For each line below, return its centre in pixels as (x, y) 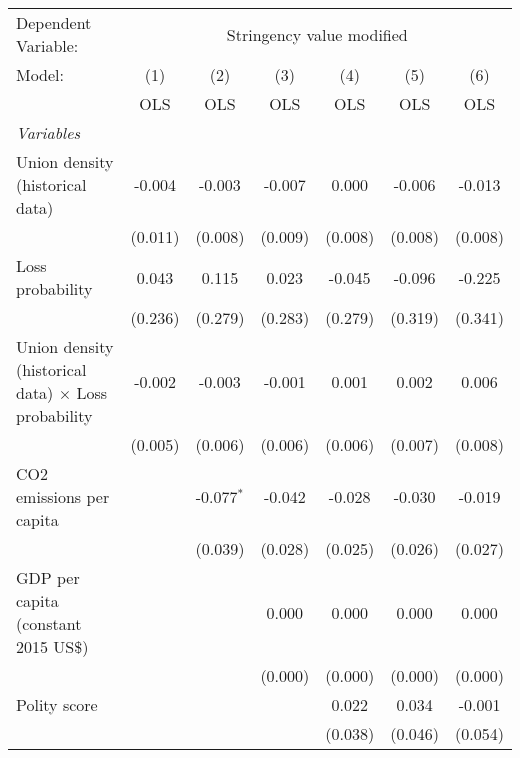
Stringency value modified (317, 34)
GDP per (48, 577)
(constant (49, 623)
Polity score (57, 704)
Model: (40, 74)
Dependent (54, 22)
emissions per (63, 496)
